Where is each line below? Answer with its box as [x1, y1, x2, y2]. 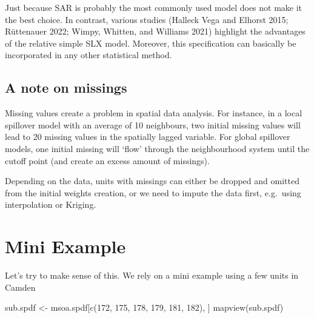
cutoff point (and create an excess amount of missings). [5, 154, 210, 167]
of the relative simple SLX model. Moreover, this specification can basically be [5, 36, 296, 49]
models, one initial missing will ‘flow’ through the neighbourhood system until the [5, 142, 310, 154]
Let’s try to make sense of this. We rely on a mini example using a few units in [5, 269, 299, 282]
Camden [5, 280, 36, 293]
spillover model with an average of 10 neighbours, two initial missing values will [5, 118, 301, 131]
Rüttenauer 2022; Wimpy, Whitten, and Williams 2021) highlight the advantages [5, 25, 306, 38]
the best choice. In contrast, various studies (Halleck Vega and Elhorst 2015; [5, 13, 289, 25]
